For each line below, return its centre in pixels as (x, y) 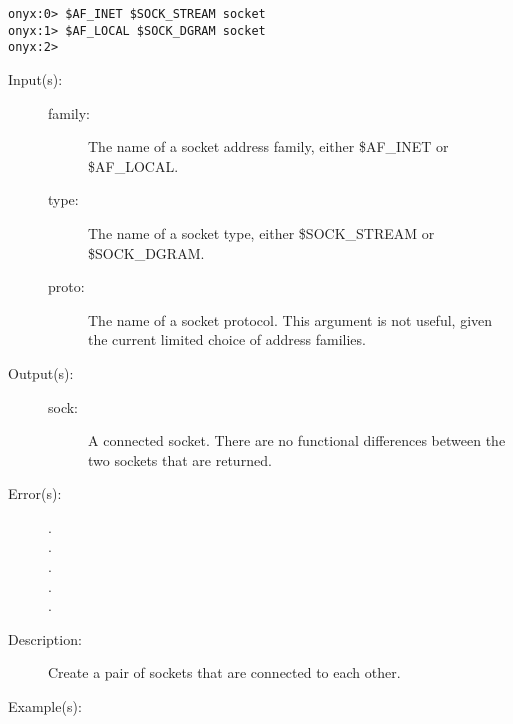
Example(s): (45, 706)
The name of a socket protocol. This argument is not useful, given (290, 319)
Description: (45, 638)
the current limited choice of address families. (227, 339)
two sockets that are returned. (180, 459)
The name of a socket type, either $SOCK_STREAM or (261, 232)
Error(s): (35, 493)
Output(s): (41, 372)
